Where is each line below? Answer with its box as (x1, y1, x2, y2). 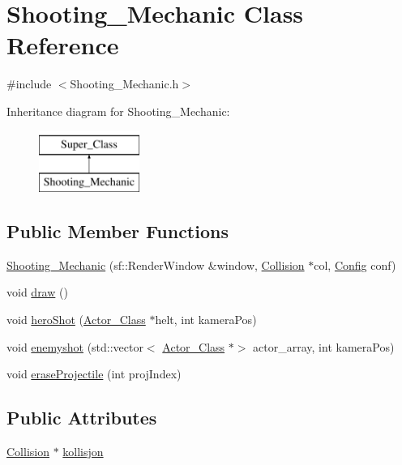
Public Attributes (6, 405, 157, 430)
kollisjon (62, 443, 104, 460)
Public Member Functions (6, 219, 229, 244)
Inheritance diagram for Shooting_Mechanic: (6, 102, 230, 119)
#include (6, 75, 52, 92)
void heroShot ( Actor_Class (6, 311, 146, 328)
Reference (6, 28, 119, 62)
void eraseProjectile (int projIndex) (6, 365, 182, 382)
